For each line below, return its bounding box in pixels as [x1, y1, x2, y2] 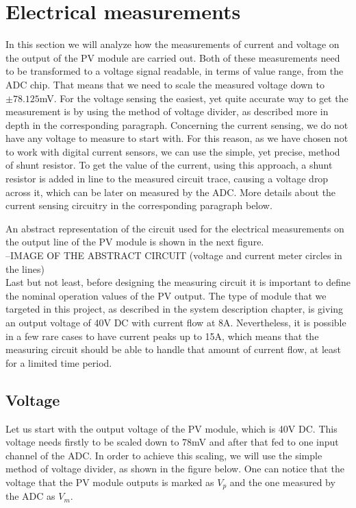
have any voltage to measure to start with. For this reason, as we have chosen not [5, 131, 348, 145]
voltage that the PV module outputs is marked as [5, 474, 214, 489]
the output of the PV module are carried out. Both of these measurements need [5, 50, 340, 64]
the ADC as [5, 489, 55, 503]
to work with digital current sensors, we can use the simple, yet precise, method [5, 144, 340, 158]
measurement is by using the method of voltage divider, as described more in [5, 104, 329, 119]
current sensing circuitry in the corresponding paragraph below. [5, 198, 272, 213]
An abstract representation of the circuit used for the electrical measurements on [5, 221, 344, 235]
